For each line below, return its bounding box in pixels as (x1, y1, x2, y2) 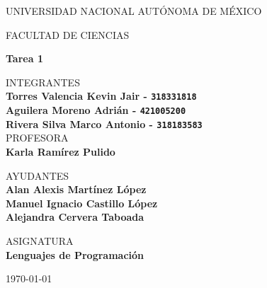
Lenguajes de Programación (6, 247, 144, 262)
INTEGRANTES (6, 74, 80, 89)
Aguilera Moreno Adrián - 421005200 (6, 103, 186, 117)
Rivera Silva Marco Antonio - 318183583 (6, 116, 203, 131)
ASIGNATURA (6, 233, 74, 248)
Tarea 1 (6, 51, 43, 66)
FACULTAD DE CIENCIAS (6, 27, 130, 42)
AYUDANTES (6, 168, 69, 183)
